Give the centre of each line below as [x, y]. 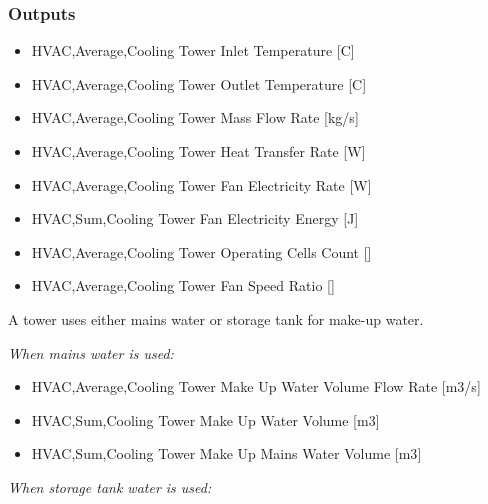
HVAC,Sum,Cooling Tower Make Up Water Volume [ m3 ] [205, 419]
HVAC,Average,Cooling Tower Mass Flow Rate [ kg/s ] [195, 117]
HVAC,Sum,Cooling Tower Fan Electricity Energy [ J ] [195, 218]
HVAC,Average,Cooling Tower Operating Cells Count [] [201, 251]
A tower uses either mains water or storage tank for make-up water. [216, 318]
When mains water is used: [91, 352]
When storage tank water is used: [110, 486]
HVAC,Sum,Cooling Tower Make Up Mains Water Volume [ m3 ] [226, 453]
